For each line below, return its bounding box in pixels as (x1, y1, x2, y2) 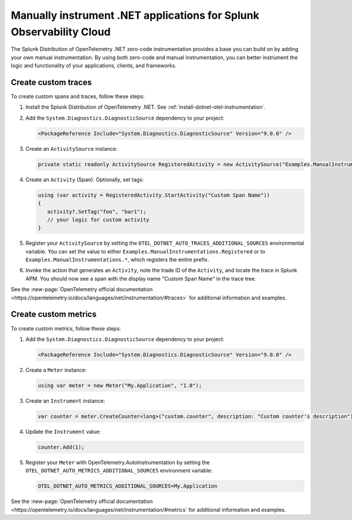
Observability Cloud (11, 25, 111, 38)
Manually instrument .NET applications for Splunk (11, 9, 259, 22)
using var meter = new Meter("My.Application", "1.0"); (38, 382, 202, 389)
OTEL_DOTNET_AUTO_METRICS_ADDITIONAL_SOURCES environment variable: (25, 467, 213, 474)
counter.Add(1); (38, 444, 85, 450)
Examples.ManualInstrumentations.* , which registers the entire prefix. (25, 256, 209, 264)
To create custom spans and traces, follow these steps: (11, 93, 145, 100)
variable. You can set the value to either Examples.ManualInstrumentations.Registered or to (25, 248, 266, 255)
